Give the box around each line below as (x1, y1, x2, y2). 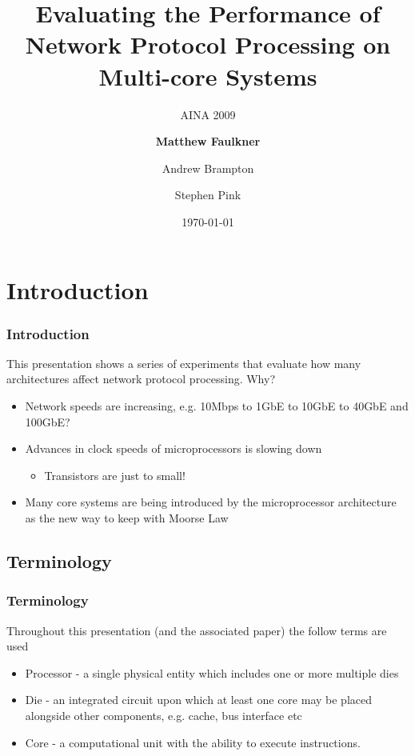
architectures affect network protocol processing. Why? (6, 370, 276, 387)
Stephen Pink (174, 186, 241, 203)
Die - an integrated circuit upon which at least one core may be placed (25, 691, 372, 708)
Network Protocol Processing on (25, 28, 391, 61)
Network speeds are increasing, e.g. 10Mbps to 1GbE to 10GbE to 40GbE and (25, 398, 409, 414)
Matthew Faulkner (155, 133, 261, 150)
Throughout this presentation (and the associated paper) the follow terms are (6, 622, 387, 638)
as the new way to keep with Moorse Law (25, 510, 229, 526)
